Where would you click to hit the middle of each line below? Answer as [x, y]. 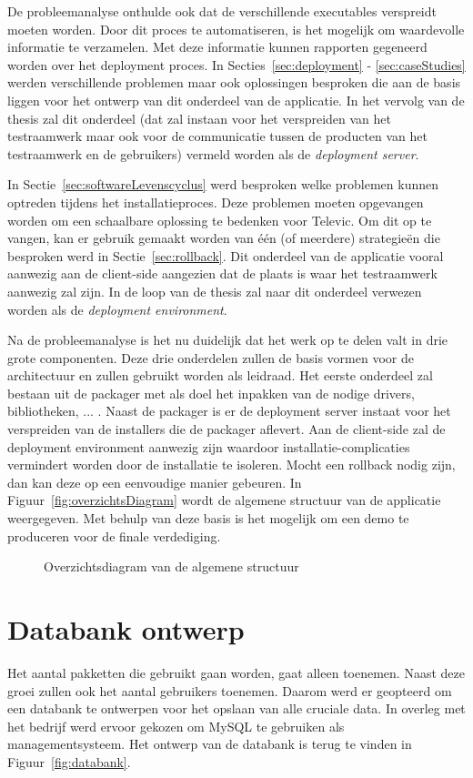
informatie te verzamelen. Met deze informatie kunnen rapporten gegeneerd [217, 47]
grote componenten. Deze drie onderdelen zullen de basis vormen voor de [211, 357]
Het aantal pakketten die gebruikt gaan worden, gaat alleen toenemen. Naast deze [236, 672]
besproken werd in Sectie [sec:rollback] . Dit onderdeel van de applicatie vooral [226, 255]
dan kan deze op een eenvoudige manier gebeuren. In [155, 482]
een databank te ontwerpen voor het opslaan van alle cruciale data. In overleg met [236, 708]
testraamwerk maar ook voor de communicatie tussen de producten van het [217, 136]
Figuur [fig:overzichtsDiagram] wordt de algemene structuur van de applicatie [224, 500]
